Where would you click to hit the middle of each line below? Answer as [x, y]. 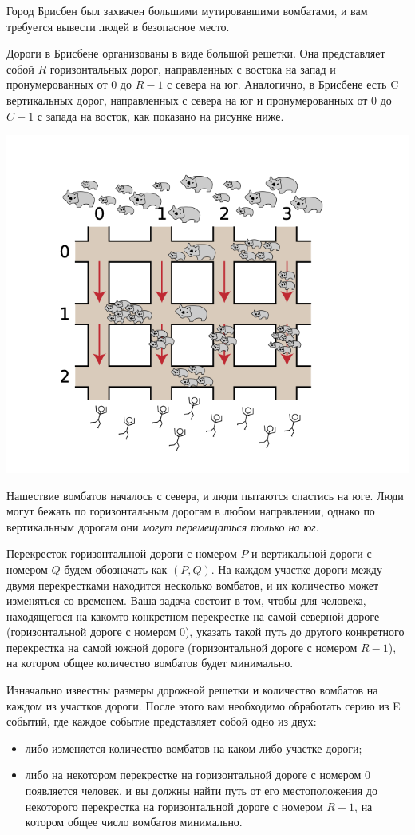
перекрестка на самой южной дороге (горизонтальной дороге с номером [182, 647]
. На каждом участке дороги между [296, 569]
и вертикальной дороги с [312, 553]
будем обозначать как [116, 569]
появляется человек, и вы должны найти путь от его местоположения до [201, 791]
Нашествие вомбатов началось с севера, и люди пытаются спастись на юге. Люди [205, 495]
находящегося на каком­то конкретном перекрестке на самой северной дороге [193, 616]
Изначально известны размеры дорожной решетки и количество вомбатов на [192, 690]
